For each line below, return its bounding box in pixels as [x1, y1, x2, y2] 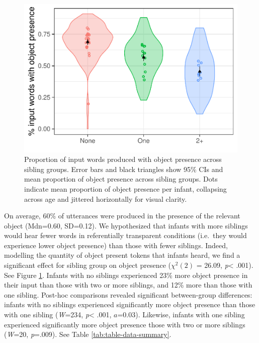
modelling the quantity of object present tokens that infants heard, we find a [4, 250, 240, 260]
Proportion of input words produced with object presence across [24, 154, 222, 164]
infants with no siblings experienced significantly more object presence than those [4, 299, 255, 310]
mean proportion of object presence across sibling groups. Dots [24, 174, 218, 184]
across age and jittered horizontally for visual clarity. [24, 193, 187, 204]
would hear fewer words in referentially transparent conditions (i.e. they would [4, 230, 247, 241]
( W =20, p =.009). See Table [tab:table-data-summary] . [4, 329, 171, 339]
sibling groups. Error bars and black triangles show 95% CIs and [24, 163, 223, 174]
